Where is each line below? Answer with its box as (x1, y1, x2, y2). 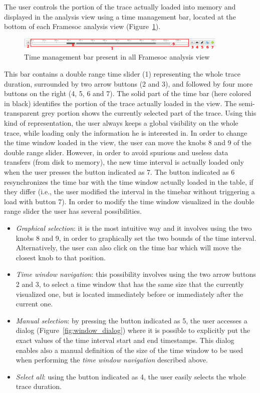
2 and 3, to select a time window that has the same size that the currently (16, 278, 244, 289)
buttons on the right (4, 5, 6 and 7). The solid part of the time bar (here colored (4, 88, 251, 99)
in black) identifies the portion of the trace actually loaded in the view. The (4, 98, 237, 108)
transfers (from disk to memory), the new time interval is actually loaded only (4, 157, 244, 167)
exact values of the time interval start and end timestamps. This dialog (16, 334, 234, 345)
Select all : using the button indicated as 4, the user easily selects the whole (16, 371, 246, 381)
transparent (4, 108, 40, 118)
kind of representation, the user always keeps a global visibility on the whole (4, 118, 238, 128)
